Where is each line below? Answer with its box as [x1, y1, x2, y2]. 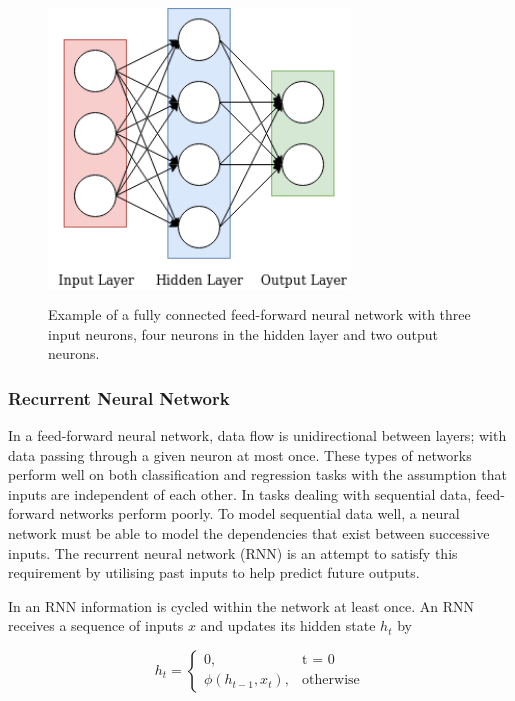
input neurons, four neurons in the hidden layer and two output [48, 323, 439, 344]
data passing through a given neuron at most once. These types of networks [8, 444, 472, 465]
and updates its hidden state [200, 615, 376, 636]
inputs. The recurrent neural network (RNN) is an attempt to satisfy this [8, 542, 458, 563]
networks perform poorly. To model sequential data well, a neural [59, 503, 460, 524]
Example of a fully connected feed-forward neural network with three [48, 303, 471, 324]
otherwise [302, 673, 360, 688]
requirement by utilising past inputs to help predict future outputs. [8, 562, 420, 583]
